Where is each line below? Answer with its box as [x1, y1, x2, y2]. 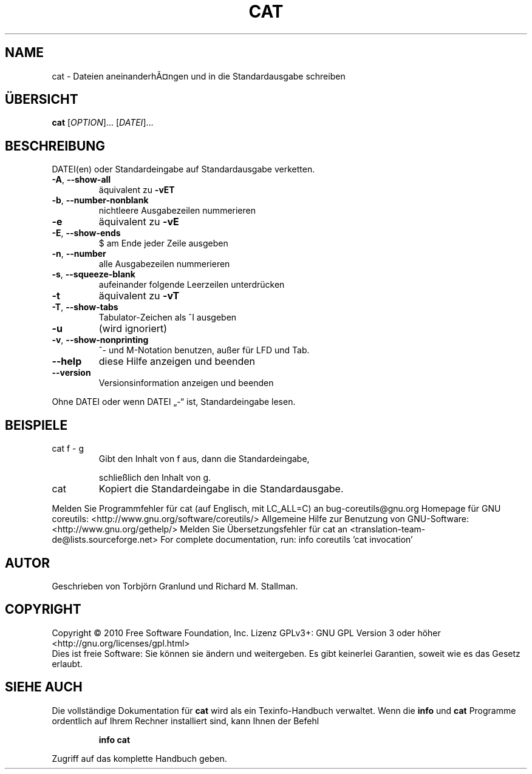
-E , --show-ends [52, 228, 121, 239]
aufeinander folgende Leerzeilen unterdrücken [98, 279, 285, 290]
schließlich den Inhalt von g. [98, 472, 211, 483]
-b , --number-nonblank [52, 195, 149, 206]
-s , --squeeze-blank [52, 269, 135, 280]
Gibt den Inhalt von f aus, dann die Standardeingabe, [98, 453, 310, 464]
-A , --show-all [52, 174, 111, 185]
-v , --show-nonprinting [52, 334, 149, 345]
